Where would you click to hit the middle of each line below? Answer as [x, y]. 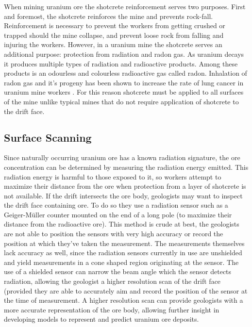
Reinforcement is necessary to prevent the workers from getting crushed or [115, 25]
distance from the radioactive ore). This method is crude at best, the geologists [122, 224]
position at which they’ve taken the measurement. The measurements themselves [124, 243]
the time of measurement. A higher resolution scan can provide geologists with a [124, 300]
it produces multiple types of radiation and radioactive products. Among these [121, 63]
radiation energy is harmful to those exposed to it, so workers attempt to [113, 176]
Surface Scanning [48, 137]
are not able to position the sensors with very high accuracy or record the [114, 234]
